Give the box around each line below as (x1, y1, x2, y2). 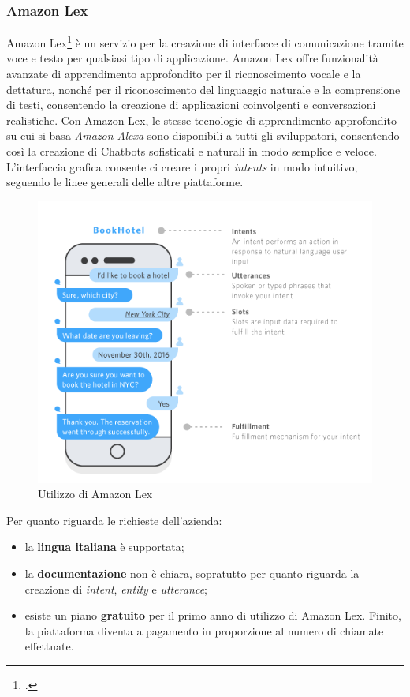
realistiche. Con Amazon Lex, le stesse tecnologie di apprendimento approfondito (6, 111, 397, 128)
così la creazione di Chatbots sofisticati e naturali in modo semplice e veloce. (6, 143, 377, 159)
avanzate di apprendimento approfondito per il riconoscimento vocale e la (6, 66, 361, 82)
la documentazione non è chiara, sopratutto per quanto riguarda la (24, 564, 360, 581)
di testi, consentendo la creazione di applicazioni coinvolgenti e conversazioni (6, 96, 376, 113)
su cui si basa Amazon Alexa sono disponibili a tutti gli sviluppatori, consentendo (6, 127, 400, 144)
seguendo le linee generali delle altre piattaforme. (6, 174, 244, 190)
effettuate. (24, 638, 74, 654)
